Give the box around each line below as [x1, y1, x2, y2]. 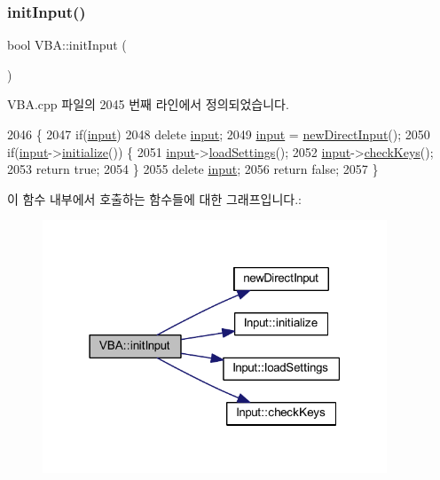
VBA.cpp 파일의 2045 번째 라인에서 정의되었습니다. [7, 95, 289, 114]
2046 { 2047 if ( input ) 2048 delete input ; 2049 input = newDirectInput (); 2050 [7, 125, 430, 143]
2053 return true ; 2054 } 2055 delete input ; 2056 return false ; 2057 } [7, 160, 379, 178]
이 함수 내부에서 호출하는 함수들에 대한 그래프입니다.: [7, 189, 302, 208]
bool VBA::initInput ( [7, 35, 127, 54]
